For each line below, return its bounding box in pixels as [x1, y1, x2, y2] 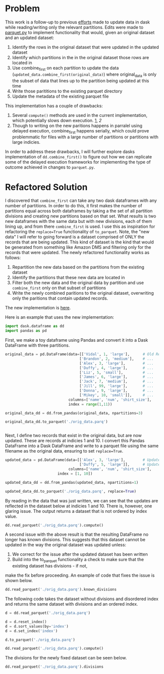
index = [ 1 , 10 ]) [57, 471, 93, 476]
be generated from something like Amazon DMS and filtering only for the [5, 244, 151, 250]
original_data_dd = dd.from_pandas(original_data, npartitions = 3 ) [5, 411, 143, 415]
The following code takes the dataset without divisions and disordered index [5, 596, 159, 602]
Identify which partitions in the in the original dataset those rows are [12, 54, 149, 60]
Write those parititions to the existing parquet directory [12, 88, 123, 94]
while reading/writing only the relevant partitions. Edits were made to [5, 24, 143, 30]
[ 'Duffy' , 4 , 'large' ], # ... [79, 365, 154, 370]
